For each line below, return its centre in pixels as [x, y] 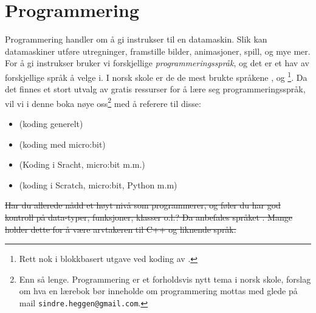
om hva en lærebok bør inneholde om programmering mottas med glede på [158, 291]
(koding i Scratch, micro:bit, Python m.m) [98, 184]
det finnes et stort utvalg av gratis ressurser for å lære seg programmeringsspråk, [155, 89]
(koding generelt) [51, 123]
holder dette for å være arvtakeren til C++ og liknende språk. [121, 229]
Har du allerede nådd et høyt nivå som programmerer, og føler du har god [143, 205]
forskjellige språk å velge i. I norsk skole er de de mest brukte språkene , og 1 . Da [156, 76]
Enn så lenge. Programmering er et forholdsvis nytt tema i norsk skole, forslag [165, 279]
